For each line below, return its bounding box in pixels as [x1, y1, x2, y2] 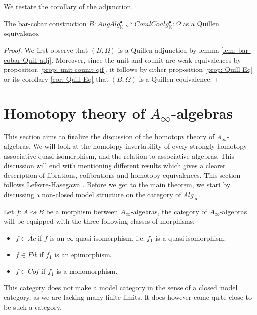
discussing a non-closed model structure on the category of [4, 189, 181, 200]
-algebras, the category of [130, 206, 207, 216]
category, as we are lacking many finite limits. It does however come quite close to [4, 292, 252, 302]
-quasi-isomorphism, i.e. [73, 233, 145, 243]
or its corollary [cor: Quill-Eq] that [4, 73, 109, 84]
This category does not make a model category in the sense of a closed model [4, 282, 238, 292]
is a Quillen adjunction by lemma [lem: [118, 44, 236, 55]
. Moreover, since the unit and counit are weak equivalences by [51, 54, 241, 65]
